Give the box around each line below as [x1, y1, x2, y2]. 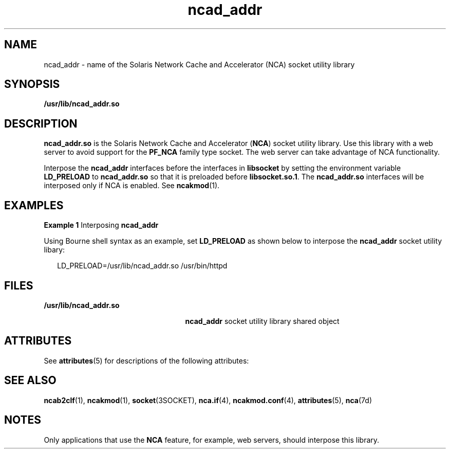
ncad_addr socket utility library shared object [185, 316, 340, 325]
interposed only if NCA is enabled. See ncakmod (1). [44, 181, 220, 190]
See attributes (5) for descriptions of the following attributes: [44, 356, 249, 365]
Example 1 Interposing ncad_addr [44, 221, 159, 230]
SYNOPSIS [4, 78, 60, 91]
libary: [44, 245, 65, 255]
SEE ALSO [4, 374, 57, 387]
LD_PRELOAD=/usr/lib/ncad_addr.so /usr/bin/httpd [57, 261, 228, 270]
